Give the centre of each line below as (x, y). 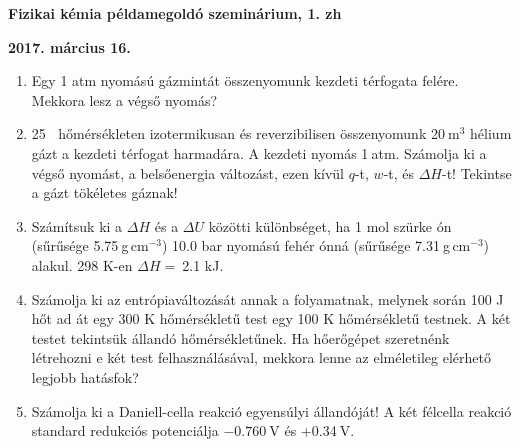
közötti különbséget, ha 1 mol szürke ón (330, 225)
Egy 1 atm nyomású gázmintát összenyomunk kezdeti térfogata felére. (245, 80)
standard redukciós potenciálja (125, 430)
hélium (491, 133)
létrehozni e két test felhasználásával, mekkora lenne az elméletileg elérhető (261, 357)
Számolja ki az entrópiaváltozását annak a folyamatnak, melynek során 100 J (267, 298)
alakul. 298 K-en (82, 264)
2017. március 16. (69, 46)
